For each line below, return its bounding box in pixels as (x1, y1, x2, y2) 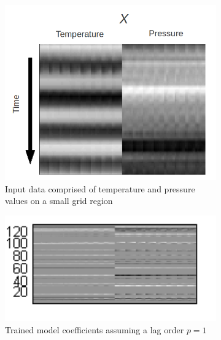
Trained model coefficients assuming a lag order (5, 323, 184, 336)
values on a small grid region (5, 194, 113, 207)
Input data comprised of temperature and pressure (5, 182, 195, 195)
